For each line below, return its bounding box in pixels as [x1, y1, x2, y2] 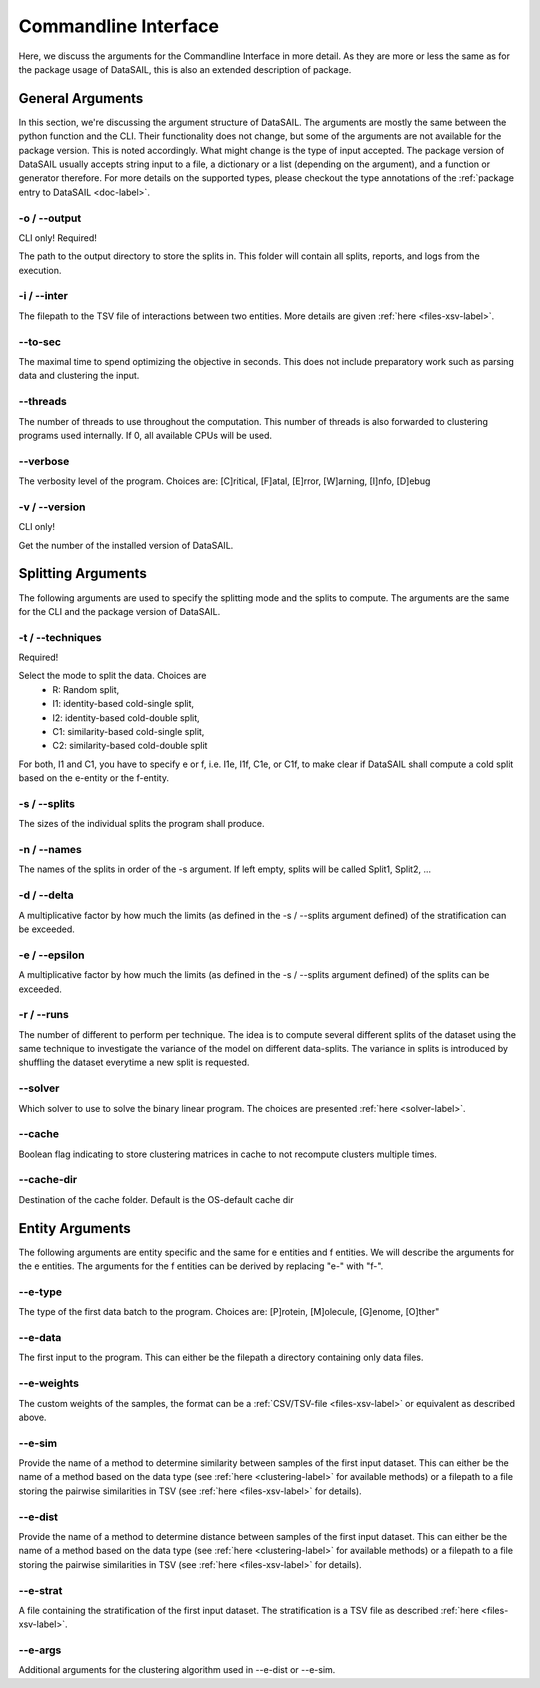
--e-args [18, 1643, 62, 1657]
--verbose [18, 454, 70, 468]
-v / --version [18, 500, 86, 514]
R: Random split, [52, 683, 120, 695]
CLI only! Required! [18, 231, 97, 244]
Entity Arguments [18, 1220, 132, 1237]
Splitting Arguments [18, 565, 147, 582]
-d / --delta [18, 888, 74, 902]
